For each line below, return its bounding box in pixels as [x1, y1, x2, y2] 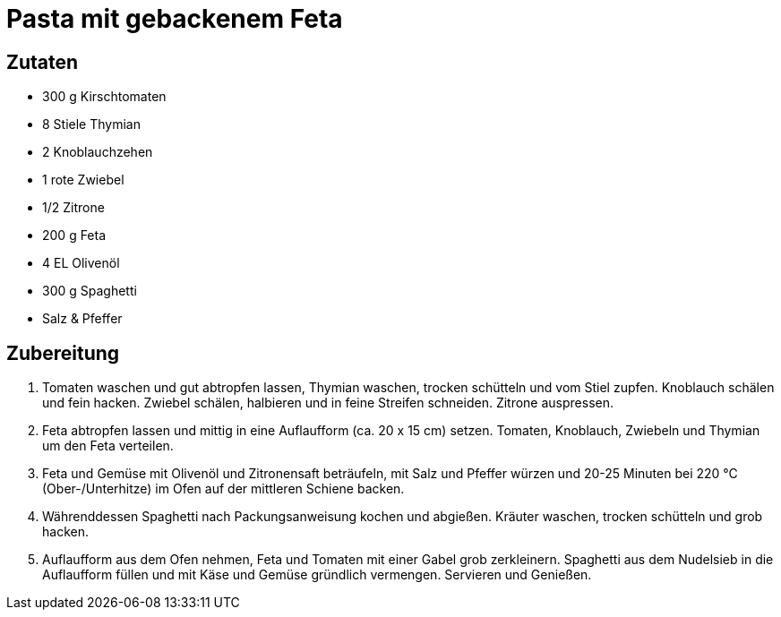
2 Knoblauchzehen [42, 144, 153, 160]
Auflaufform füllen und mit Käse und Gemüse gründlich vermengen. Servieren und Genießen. [42, 567, 592, 583]
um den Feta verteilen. [42, 438, 174, 454]
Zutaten [6, 50, 79, 73]
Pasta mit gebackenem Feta [6, 4, 343, 34]
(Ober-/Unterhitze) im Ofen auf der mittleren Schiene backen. [42, 481, 405, 497]
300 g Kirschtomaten [42, 89, 167, 105]
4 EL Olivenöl [42, 255, 120, 271]
